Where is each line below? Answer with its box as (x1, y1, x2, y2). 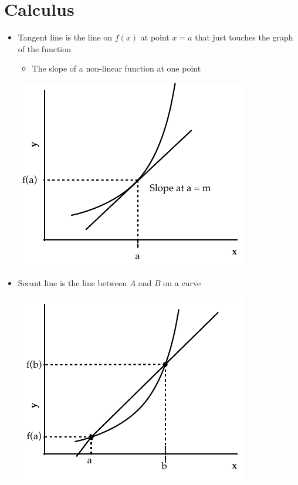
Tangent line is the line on (18, 31, 113, 43)
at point (140, 31, 170, 43)
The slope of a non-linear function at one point (32, 62, 201, 74)
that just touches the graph (195, 31, 293, 43)
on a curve (163, 276, 201, 289)
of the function (18, 42, 72, 55)
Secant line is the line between (18, 276, 127, 289)
